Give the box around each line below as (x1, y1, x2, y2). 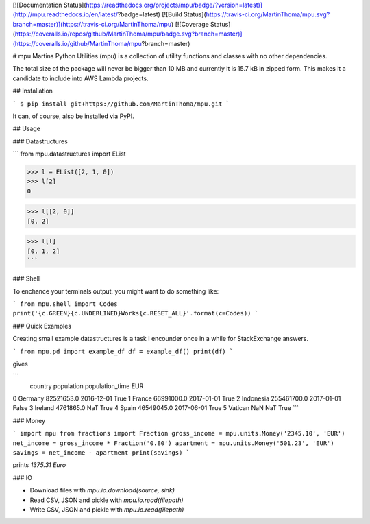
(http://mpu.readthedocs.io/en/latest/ (12, 10, 118, 19)
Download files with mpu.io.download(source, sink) (29, 486, 175, 495)
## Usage (12, 124, 41, 133)
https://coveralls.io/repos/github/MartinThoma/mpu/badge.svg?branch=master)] (14, 29, 243, 38)
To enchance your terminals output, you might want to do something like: (12, 287, 219, 295)
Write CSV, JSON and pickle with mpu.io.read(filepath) (29, 505, 184, 514)
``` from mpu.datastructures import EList (12, 150, 126, 158)
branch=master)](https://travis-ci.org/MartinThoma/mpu (12, 20, 172, 28)
